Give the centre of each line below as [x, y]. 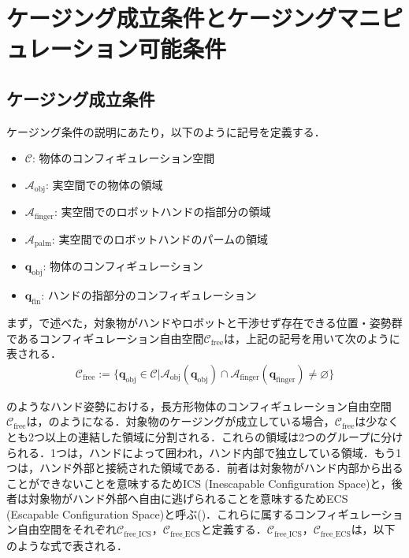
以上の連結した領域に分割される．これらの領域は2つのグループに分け [224, 436]
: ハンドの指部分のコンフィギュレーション [149, 295]
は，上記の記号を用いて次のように [312, 338]
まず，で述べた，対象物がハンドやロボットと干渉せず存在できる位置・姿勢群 [204, 322]
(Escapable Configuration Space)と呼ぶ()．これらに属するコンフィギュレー [194, 513]
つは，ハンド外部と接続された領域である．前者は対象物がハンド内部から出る [205, 468]
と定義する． [234, 529]
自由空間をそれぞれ [67, 529]
